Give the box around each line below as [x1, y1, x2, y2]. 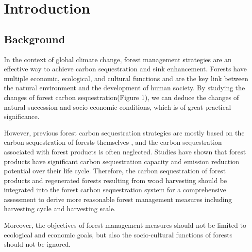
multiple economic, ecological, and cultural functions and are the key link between [4, 73, 248, 83]
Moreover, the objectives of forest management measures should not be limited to [4, 220, 247, 230]
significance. [4, 111, 40, 121]
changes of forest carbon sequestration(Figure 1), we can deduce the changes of [4, 92, 239, 102]
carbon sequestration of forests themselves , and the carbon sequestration [4, 137, 222, 147]
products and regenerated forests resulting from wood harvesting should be [4, 175, 227, 185]
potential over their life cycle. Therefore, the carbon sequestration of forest [4, 166, 226, 176]
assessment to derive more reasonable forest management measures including [4, 194, 232, 204]
